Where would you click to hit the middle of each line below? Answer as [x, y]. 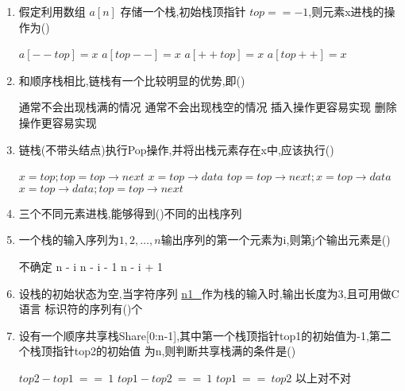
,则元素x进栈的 [346, 11]
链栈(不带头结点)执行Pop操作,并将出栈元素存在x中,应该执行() [176, 149]
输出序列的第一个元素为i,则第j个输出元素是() [276, 240]
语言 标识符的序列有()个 [81, 309]
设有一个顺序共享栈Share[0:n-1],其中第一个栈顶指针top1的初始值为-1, [194, 335]
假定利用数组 [52, 11]
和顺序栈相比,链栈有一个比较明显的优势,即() [132, 80]
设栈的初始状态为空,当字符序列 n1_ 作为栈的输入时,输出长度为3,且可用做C [209, 293]
